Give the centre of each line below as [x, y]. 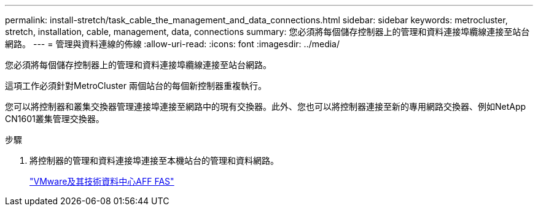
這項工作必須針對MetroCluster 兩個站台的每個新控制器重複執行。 [136, 86]
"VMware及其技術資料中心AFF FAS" [102, 181]
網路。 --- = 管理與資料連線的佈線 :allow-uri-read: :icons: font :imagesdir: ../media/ [173, 44]
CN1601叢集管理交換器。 [55, 119]
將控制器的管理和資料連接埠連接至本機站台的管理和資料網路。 [154, 160]
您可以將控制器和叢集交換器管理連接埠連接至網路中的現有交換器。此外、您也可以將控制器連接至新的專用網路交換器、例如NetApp [266, 106]
